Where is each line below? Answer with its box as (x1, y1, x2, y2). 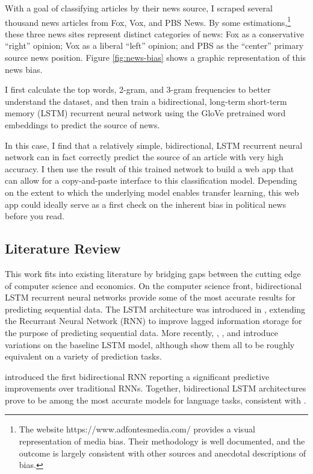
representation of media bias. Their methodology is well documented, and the (19, 435, 305, 447)
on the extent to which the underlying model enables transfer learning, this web (5, 186, 299, 198)
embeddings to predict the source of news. (5, 119, 160, 131)
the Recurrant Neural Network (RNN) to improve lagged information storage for (5, 314, 302, 327)
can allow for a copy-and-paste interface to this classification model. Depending (5, 174, 297, 187)
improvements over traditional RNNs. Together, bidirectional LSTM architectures (5, 382, 306, 394)
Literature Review (5, 239, 121, 258)
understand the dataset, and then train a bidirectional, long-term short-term (5, 95, 287, 107)
